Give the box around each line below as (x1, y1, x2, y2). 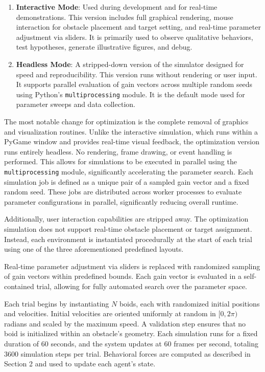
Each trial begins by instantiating (4, 298, 109, 309)
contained (4, 280, 34, 291)
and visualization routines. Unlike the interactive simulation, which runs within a (4, 126, 258, 137)
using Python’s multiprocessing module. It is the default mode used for (16, 89, 245, 99)
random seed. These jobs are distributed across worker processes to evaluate (4, 186, 242, 197)
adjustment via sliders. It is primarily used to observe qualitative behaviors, (16, 31, 253, 42)
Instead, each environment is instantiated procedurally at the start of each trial (4, 233, 252, 244)
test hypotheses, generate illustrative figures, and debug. (16, 41, 192, 52)
